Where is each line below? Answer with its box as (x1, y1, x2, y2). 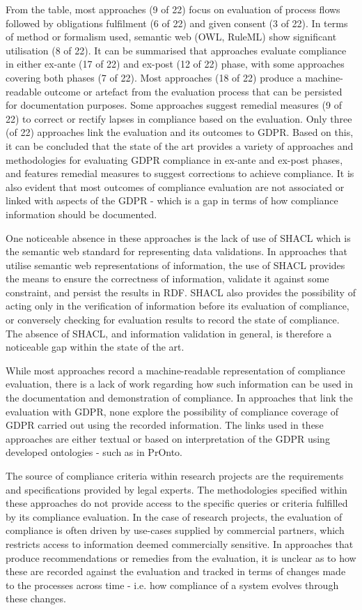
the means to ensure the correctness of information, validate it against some (6, 271, 329, 286)
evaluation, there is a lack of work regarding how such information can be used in (6, 376, 353, 391)
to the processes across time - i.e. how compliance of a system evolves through (6, 577, 339, 592)
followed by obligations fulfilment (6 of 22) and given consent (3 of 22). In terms (6, 15, 348, 30)
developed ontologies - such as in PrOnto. (6, 445, 183, 459)
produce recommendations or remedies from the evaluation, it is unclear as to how (6, 550, 356, 565)
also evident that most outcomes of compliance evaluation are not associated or (6, 179, 345, 194)
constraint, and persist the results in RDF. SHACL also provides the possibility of (6, 284, 356, 299)
